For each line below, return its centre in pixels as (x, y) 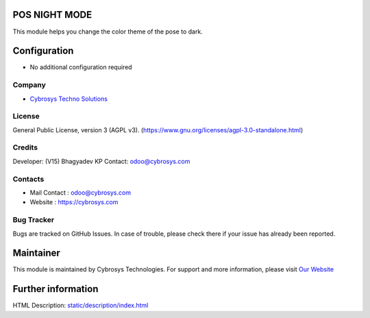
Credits (25, 147)
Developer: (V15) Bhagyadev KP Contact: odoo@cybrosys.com (101, 161)
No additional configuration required (81, 67)
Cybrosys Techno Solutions (69, 99)
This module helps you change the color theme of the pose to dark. (108, 32)
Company (29, 85)
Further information (56, 289)
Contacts (28, 179)
